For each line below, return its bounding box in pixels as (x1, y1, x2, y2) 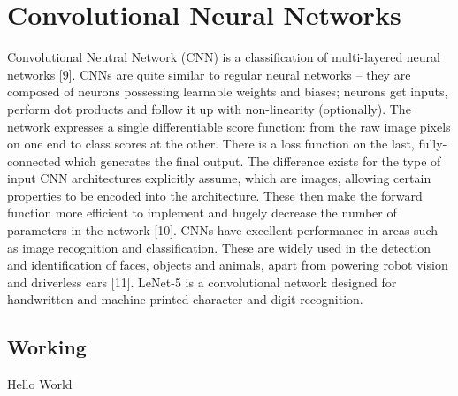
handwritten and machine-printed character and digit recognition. (7, 290, 363, 308)
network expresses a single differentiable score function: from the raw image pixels (7, 117, 451, 135)
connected (7, 151, 61, 170)
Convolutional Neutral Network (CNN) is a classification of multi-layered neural (7, 48, 440, 66)
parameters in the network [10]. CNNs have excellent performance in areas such (7, 221, 438, 240)
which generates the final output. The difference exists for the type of (65, 151, 441, 170)
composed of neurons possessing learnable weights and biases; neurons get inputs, (7, 82, 448, 101)
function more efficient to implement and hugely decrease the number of (7, 203, 397, 222)
